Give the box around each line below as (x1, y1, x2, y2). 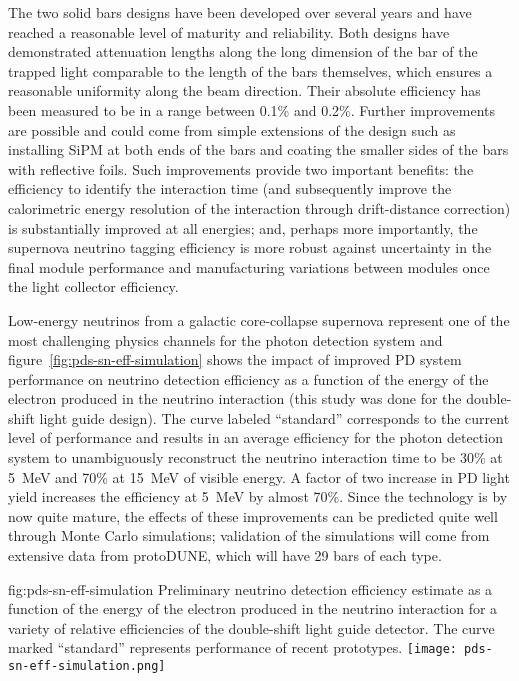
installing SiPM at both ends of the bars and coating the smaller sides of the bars (8, 139, 509, 160)
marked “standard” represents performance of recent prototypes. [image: (8, 637, 457, 658)
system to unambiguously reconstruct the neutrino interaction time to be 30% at (8, 447, 503, 468)
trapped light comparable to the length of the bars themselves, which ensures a (8, 60, 493, 81)
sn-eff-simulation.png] (8, 659, 166, 674)
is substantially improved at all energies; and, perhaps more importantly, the (8, 217, 478, 238)
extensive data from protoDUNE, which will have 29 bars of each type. (8, 545, 442, 566)
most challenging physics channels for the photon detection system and (8, 329, 443, 350)
